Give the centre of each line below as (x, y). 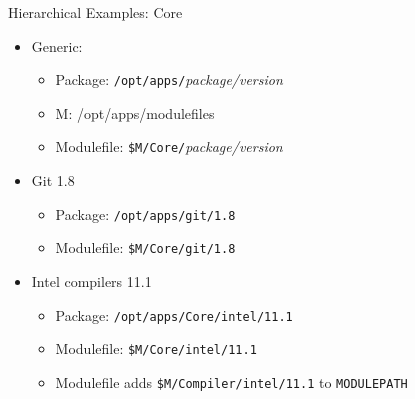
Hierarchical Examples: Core (95, 12)
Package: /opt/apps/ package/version (169, 79)
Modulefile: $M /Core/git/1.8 (145, 247)
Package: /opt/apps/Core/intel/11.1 (174, 314)
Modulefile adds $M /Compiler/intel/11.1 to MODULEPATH (231, 381)
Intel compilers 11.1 (91, 281)
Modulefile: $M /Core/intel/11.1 (156, 348)
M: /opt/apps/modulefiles (135, 112)
